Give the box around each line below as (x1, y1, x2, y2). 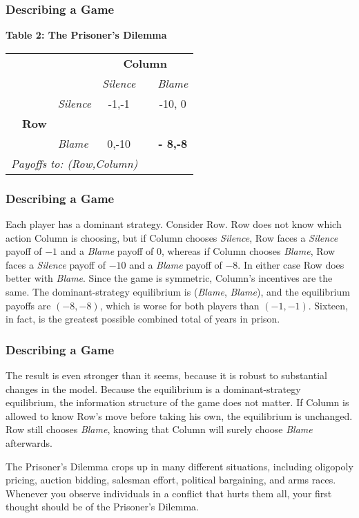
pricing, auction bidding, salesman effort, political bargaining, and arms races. (6, 472, 336, 487)
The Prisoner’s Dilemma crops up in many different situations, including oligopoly (6, 459, 353, 473)
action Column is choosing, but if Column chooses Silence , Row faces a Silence (6, 230, 338, 244)
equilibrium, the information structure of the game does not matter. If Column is (6, 395, 349, 410)
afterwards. (6, 435, 52, 450)
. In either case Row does (237, 257, 345, 271)
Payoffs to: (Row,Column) (11, 155, 138, 171)
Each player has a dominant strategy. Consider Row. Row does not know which (6, 217, 342, 231)
